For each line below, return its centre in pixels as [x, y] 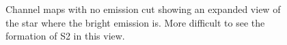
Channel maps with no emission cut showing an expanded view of [143, 9]
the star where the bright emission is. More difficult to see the [135, 22]
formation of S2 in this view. [65, 36]
